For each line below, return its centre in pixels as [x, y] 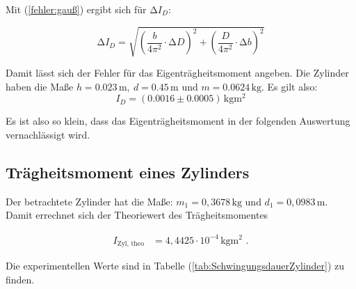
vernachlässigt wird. [48, 134]
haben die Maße [40, 86]
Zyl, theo [131, 243]
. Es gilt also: [289, 86]
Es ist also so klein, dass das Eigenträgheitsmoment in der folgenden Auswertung [178, 121]
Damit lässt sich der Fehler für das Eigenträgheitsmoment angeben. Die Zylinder [177, 73]
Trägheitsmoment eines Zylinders [128, 172]
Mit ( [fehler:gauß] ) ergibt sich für [76, 9]
